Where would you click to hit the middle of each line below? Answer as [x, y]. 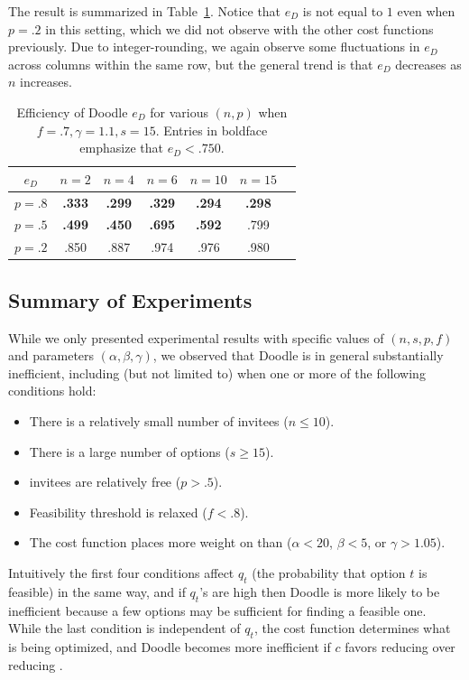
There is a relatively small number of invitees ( [159, 420]
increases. [46, 82]
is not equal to [343, 11]
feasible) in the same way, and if [97, 591]
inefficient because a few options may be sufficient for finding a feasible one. [217, 610]
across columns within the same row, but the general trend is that [191, 64]
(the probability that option [329, 572]
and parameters [51, 355]
